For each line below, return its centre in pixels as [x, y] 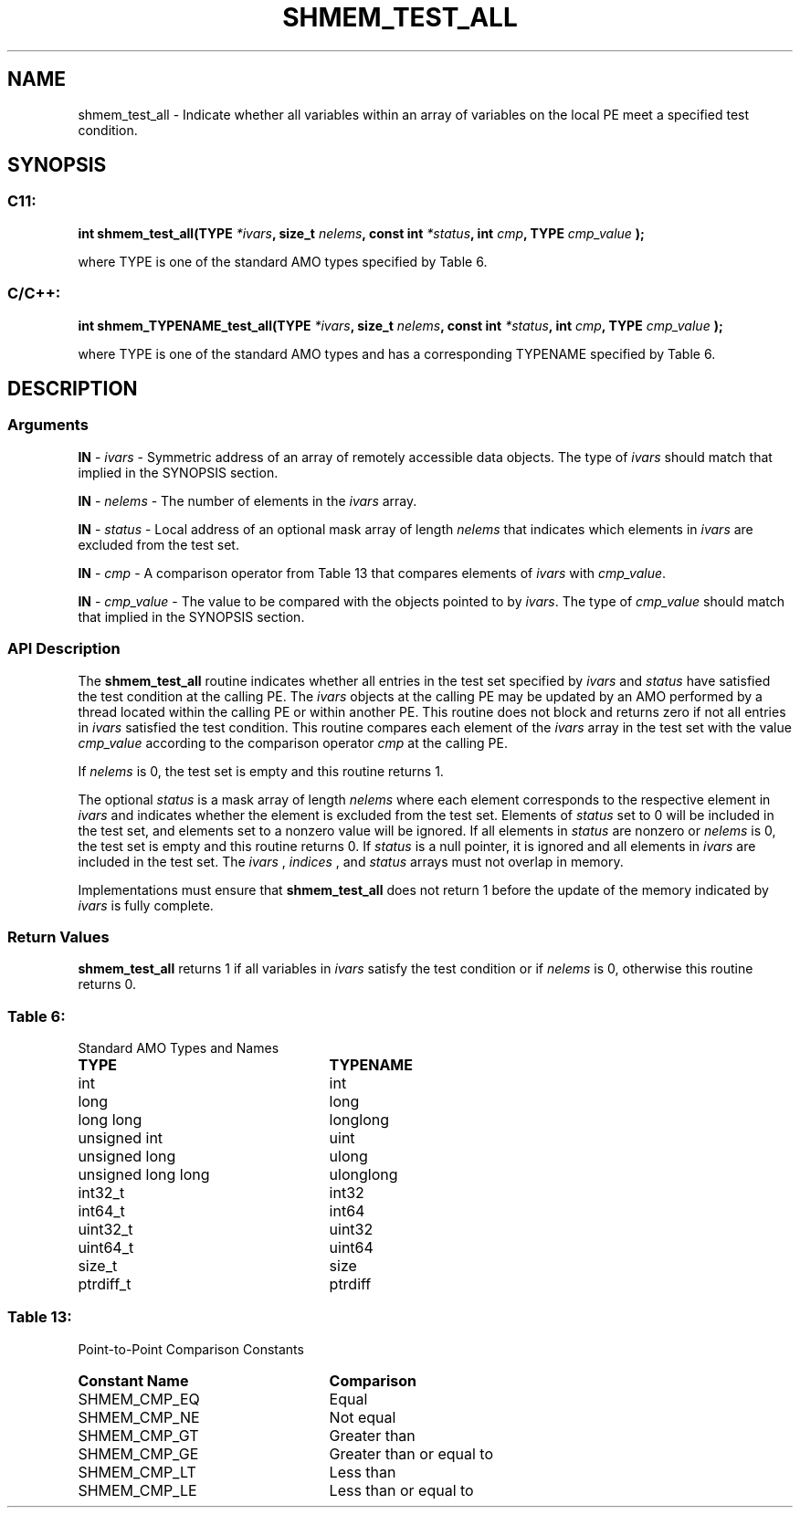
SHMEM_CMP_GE [138, 1453]
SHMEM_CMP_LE [137, 1490]
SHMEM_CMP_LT [137, 1472]
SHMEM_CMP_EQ [139, 1399]
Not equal [363, 1417]
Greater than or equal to [411, 1453]
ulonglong [363, 1175]
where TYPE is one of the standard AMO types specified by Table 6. [283, 261]
